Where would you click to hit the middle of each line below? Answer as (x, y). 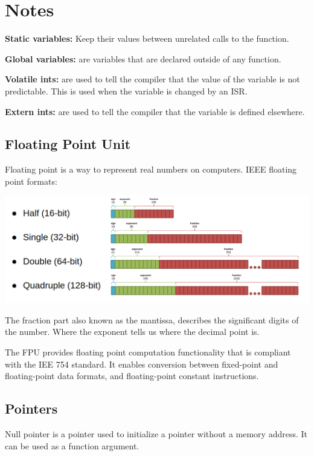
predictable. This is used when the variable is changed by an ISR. (126, 91)
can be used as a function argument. (72, 445)
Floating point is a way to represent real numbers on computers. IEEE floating (151, 169)
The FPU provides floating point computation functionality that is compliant (148, 352)
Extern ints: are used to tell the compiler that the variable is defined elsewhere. (155, 111)
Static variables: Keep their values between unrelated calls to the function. (147, 38)
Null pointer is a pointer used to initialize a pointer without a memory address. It (156, 433)
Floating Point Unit (68, 144)
